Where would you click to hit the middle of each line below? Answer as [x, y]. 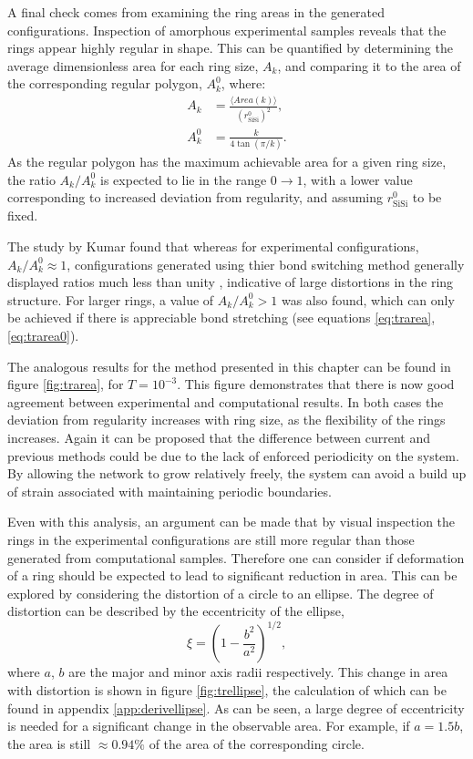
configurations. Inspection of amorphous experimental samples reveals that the [227, 30]
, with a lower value [358, 179]
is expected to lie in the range [184, 179]
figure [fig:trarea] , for [66, 384]
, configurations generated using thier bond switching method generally [266, 264]
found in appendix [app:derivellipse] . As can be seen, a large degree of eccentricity [236, 708]
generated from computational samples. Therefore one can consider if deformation [236, 557]
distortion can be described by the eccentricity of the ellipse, [176, 611]
